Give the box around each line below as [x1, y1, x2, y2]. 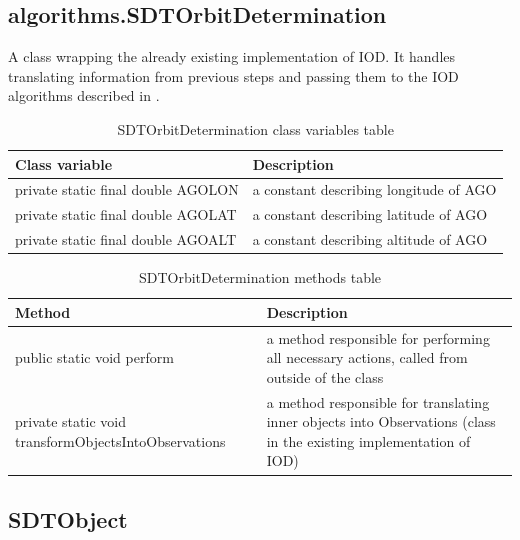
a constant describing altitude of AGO [252, 229, 488, 250]
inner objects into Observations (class [266, 411, 496, 432]
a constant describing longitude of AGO [252, 179, 497, 200]
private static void [15, 411, 126, 432]
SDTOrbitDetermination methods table [138, 267, 382, 288]
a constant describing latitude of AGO [252, 204, 488, 225]
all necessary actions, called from [266, 347, 468, 368]
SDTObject [8, 503, 128, 534]
